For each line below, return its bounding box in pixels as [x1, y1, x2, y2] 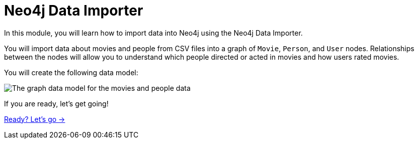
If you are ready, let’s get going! [4, 99, 109, 108]
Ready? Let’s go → [4, 114, 65, 123]
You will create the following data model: [4, 68, 138, 77]
